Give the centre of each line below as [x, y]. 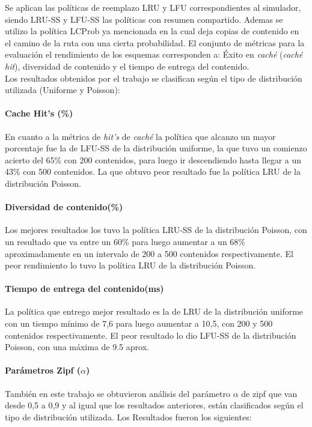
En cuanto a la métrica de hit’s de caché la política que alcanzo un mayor [140, 136]
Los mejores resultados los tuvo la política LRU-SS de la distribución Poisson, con [156, 230]
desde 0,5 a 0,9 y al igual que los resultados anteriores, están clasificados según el [154, 405]
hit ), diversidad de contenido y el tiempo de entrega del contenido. [127, 66]
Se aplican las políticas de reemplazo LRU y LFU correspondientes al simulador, [153, 7]
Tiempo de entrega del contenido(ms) [84, 289]
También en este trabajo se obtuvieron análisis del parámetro [118, 393]
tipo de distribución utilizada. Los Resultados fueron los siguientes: [128, 416]
